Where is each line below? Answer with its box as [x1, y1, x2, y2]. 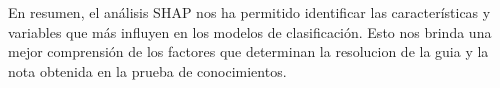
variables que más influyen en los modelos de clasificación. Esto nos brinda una [8, 21, 492, 42]
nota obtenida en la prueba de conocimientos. [8, 60, 287, 81]
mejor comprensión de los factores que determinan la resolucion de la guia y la [8, 41, 489, 62]
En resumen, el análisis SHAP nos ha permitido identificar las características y [8, 2, 491, 22]
